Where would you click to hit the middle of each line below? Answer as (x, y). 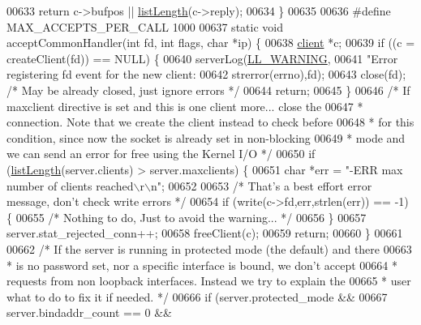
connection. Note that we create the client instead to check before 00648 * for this (210, 122)
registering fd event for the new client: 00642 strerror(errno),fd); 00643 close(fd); (206, 74)
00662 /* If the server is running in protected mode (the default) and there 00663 (209, 248)
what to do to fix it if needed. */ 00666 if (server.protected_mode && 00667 (197, 296)
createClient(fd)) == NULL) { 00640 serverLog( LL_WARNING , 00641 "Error (202, 58)
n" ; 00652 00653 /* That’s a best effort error (261, 185)
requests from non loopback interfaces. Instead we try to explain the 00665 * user (209, 281)
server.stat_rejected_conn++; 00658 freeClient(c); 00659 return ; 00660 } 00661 (205, 233)
